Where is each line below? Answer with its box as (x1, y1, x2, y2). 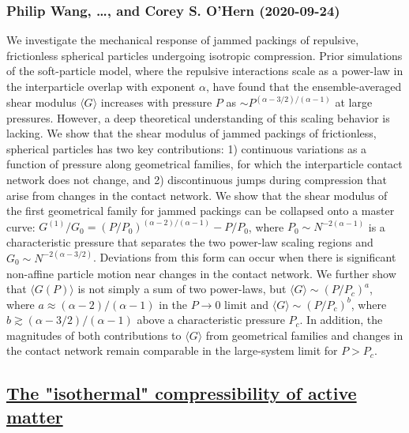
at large (335, 94, 373, 111)
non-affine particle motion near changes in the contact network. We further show (6, 265, 396, 281)
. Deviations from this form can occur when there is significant (93, 249, 396, 265)
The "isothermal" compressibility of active (6, 381, 357, 405)
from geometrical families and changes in (205, 326, 403, 343)
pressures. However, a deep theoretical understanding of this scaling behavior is (6, 109, 390, 126)
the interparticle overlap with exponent (6, 78, 196, 94)
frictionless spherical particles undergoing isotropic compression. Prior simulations (6, 47, 403, 63)
